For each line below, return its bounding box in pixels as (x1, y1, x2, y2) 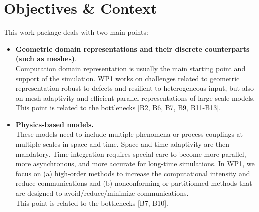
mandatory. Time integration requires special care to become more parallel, (15, 148, 246, 159)
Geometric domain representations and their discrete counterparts (15, 43, 250, 54)
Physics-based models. (15, 119, 94, 129)
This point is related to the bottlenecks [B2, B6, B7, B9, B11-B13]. (15, 102, 221, 113)
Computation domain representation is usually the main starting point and (15, 63, 246, 73)
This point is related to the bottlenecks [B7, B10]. (15, 197, 168, 208)
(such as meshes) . (15, 53, 77, 64)
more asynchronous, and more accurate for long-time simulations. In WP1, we (15, 158, 255, 169)
